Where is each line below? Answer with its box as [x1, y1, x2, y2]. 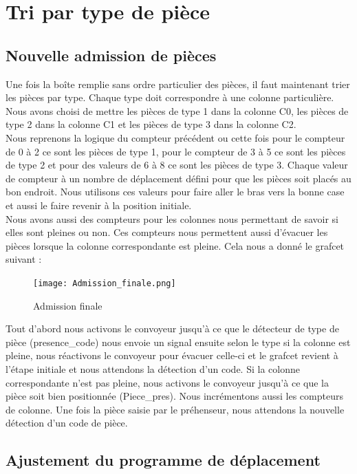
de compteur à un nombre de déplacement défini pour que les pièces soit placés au [6, 171, 351, 185]
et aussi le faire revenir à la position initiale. [6, 197, 192, 212]
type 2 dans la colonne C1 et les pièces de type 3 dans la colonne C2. [6, 117, 296, 131]
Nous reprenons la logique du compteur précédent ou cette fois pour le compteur [6, 130, 345, 144]
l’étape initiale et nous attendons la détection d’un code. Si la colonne [6, 361, 300, 376]
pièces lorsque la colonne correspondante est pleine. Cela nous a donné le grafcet [6, 238, 345, 252]
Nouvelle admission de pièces [6, 44, 217, 65]
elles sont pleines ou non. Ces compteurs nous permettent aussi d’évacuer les [6, 225, 328, 239]
